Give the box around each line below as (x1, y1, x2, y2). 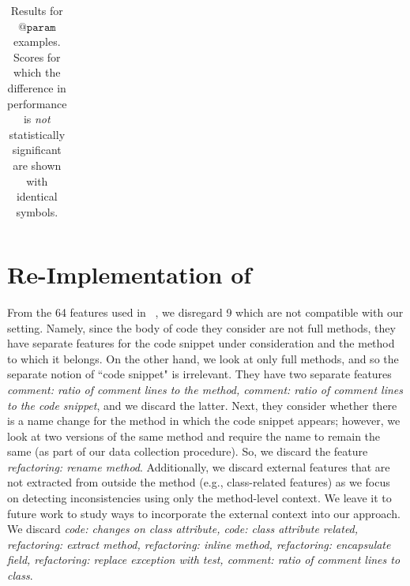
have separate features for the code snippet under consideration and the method (7, 335, 395, 351)
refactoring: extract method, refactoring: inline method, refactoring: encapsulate (7, 535, 391, 552)
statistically (9, 126, 66, 142)
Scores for (13, 48, 61, 65)
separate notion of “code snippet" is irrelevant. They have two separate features (7, 366, 392, 382)
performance (7, 95, 67, 111)
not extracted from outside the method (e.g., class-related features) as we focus (7, 474, 390, 490)
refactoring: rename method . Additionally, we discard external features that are (7, 458, 390, 475)
